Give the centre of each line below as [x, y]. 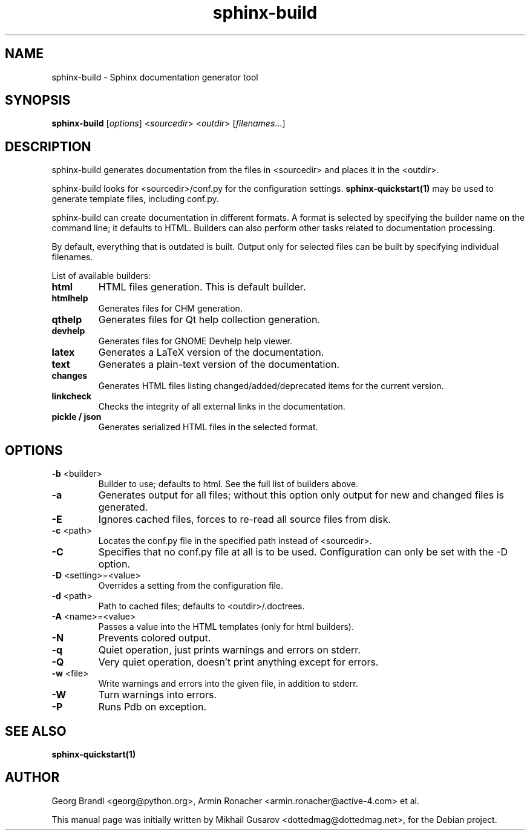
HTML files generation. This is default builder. [202, 287]
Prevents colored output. [155, 638]
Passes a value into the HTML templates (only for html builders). [226, 627]
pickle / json [77, 417]
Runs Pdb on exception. [152, 707]
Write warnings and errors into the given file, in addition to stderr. [228, 684]
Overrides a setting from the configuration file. [191, 586]
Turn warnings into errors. [158, 695]
